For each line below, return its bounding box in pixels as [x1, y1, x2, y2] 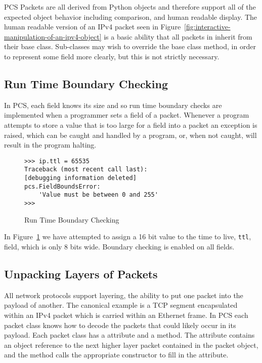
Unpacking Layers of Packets [4, 266, 158, 281]
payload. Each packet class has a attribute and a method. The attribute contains [4, 330, 255, 340]
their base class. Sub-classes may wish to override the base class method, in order [4, 41, 256, 52]
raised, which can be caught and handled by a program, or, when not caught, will [4, 129, 257, 140]
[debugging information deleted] [24, 174, 137, 182]
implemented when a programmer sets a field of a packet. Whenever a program [4, 110, 249, 120]
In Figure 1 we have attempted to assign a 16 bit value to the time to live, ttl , [4, 231, 251, 242]
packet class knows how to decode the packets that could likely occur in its [4, 319, 236, 330]
